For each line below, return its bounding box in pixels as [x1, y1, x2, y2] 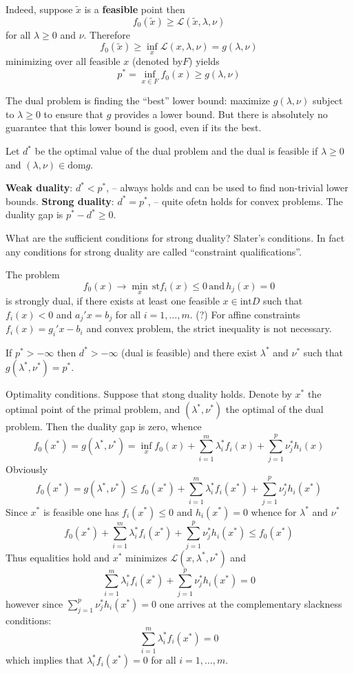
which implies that [6, 653, 84, 667]
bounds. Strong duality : [6, 193, 114, 208]
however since [6, 596, 63, 610]
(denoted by [132, 54, 183, 68]
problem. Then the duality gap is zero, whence [6, 419, 202, 434]
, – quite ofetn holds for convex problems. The [147, 193, 343, 208]
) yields [189, 54, 220, 68]
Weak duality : [6, 180, 73, 195]
